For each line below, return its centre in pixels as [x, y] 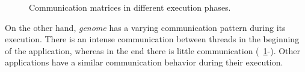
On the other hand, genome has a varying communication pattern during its [145, 27]
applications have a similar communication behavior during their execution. [144, 62]
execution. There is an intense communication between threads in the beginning [152, 39]
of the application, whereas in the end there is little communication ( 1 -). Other [153, 50]
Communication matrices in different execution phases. [130, 7]
